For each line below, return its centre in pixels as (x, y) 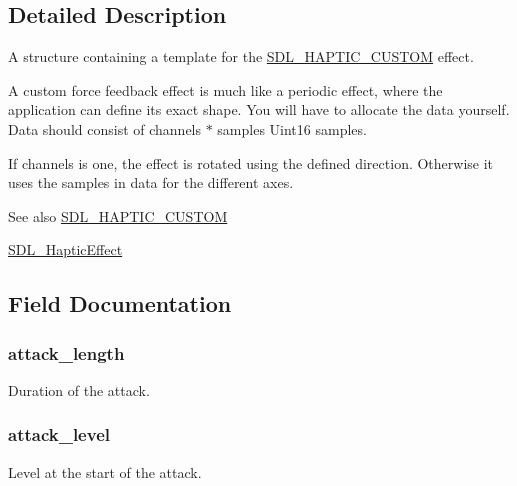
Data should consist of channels (105, 128)
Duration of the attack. (79, 389)
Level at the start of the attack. (105, 471)
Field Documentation (120, 303)
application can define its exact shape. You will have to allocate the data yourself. (259, 109)
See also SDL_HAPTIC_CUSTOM (118, 215)
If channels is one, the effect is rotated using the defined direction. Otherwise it (251, 162)
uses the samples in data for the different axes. (151, 182)
